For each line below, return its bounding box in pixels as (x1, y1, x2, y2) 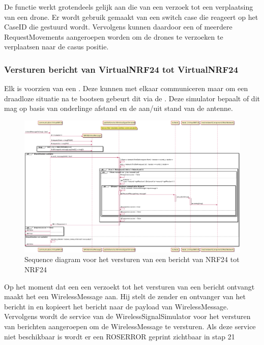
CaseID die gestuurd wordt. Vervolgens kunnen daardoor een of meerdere (4, 21, 232, 32)
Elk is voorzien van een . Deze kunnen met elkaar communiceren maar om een (4, 83, 248, 94)
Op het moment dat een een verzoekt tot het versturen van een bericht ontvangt (4, 281, 255, 292)
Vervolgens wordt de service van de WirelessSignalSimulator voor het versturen (4, 311, 251, 322)
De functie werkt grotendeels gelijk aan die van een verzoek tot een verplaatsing (4, 2, 253, 12)
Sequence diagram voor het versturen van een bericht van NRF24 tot (24, 254, 240, 265)
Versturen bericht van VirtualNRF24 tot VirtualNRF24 (4, 63, 239, 75)
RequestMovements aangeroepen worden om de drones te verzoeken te (4, 31, 223, 42)
